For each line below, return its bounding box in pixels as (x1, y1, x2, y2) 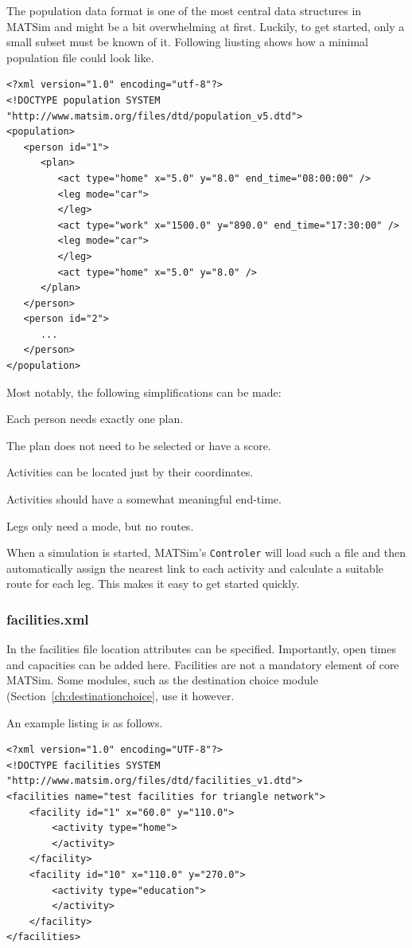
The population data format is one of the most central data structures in (6, 2, 362, 18)
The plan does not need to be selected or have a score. (6, 437, 271, 453)
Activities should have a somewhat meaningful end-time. (6, 491, 282, 507)
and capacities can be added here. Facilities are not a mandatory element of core (6, 656, 399, 672)
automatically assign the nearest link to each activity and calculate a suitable (6, 559, 383, 576)
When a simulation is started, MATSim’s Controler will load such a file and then (6, 544, 406, 561)
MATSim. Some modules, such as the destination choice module (6, 672, 318, 688)
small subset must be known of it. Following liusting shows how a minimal (6, 33, 368, 50)
